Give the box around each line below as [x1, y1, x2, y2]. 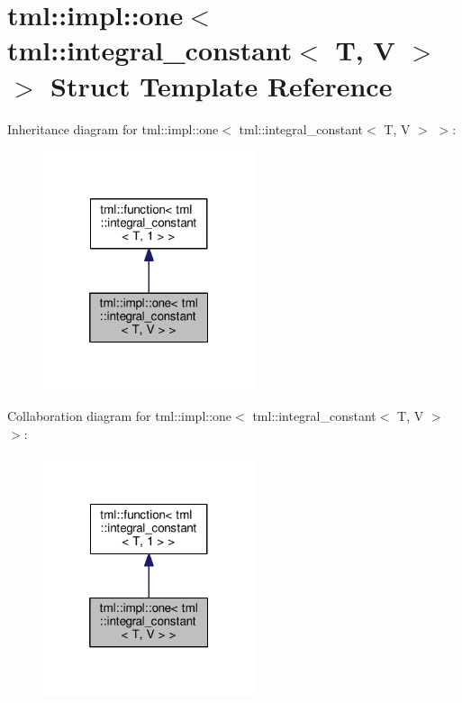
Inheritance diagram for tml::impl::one [7, 119, 219, 138]
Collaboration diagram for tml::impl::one [7, 406, 232, 425]
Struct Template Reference [50, 67, 393, 104]
